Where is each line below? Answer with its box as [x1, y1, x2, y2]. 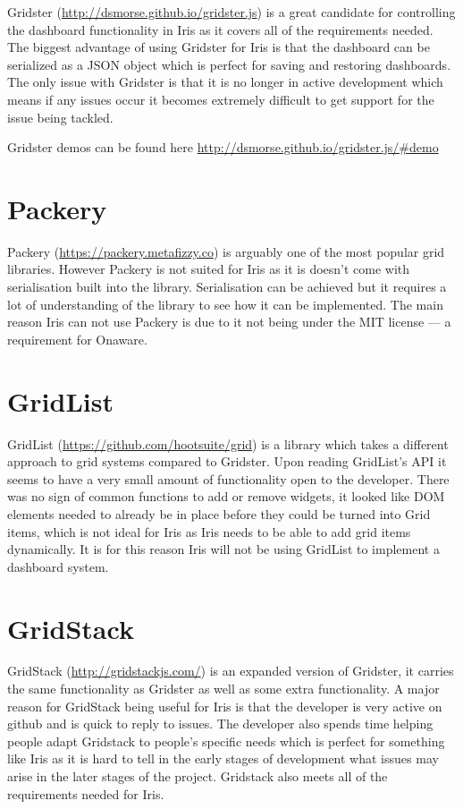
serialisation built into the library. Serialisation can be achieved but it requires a [7, 277, 447, 296]
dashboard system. [7, 557, 109, 575]
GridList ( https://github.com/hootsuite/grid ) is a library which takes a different [7, 434, 449, 453]
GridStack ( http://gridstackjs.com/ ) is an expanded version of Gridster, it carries [7, 661, 454, 680]
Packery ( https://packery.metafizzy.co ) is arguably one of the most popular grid [7, 242, 445, 260]
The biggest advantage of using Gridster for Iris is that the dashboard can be [7, 38, 430, 56]
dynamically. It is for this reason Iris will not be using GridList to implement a [7, 540, 440, 558]
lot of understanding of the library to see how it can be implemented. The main [7, 294, 443, 313]
